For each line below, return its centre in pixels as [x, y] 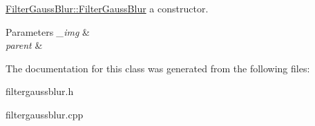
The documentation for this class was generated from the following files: [158, 68]
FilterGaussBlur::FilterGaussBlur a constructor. [107, 8]
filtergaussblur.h [40, 91]
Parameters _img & [48, 31]
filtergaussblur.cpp [45, 114]
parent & [24, 45]
